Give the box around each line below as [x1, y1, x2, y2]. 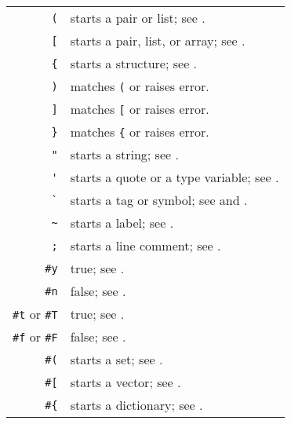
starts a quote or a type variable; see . [70, 168, 279, 186]
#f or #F [13, 327, 58, 345]
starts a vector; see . [70, 373, 181, 391]
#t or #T [13, 305, 58, 323]
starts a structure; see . [70, 54, 198, 72]
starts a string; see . [70, 145, 179, 163]
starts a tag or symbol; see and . [70, 191, 248, 209]
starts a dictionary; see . [70, 396, 203, 414]
